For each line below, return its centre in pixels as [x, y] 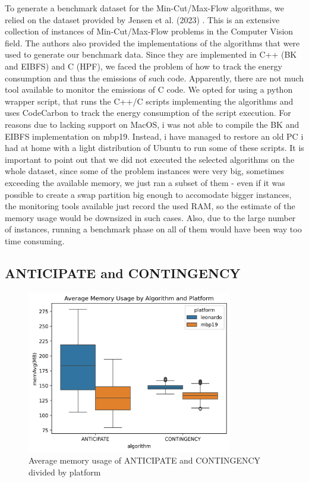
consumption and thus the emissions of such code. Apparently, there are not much [154, 78]
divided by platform [65, 472]
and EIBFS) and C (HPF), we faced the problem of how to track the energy [144, 66]
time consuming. [35, 240]
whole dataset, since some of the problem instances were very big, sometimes [144, 171]
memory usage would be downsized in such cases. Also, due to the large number [150, 217]
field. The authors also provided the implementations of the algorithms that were [152, 42]
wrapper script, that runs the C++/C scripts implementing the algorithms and [149, 101]
